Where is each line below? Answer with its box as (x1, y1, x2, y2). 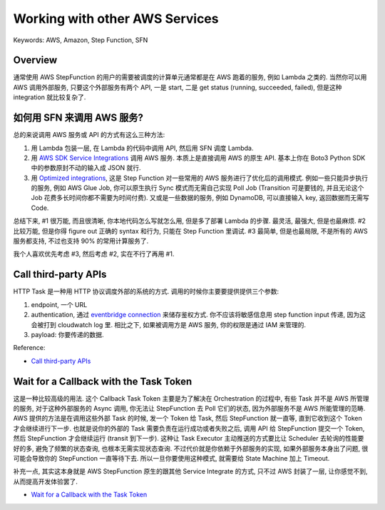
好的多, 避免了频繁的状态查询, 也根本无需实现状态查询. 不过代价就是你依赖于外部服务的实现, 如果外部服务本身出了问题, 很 (13, 444, 369, 453)
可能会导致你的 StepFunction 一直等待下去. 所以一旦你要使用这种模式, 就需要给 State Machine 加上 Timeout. (13, 454, 330, 462)
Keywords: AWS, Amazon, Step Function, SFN (13, 36, 148, 44)
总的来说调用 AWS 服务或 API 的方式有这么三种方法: (13, 131, 165, 139)
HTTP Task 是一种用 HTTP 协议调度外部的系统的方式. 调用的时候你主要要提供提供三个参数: (13, 287, 279, 296)
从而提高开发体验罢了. (13, 477, 78, 486)
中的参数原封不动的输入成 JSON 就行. (31, 164, 142, 172)
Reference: (13, 344, 46, 352)
